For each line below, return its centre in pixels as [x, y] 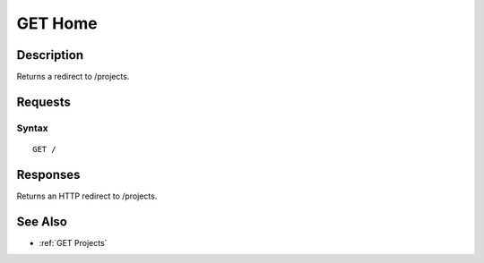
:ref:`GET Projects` [73, 242]
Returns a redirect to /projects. [73, 77]
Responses [48, 174]
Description [50, 55]
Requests [43, 102]
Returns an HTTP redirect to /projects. [87, 196]
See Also [42, 221]
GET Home [57, 23]
